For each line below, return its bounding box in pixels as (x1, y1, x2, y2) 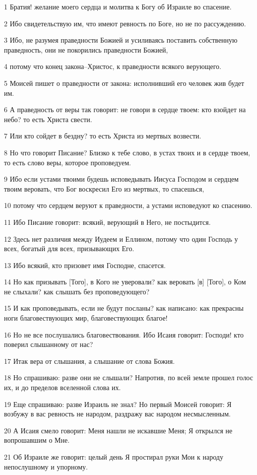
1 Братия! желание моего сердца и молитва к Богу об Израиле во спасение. (4, 1, 232, 11)
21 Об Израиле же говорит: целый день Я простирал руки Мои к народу (4, 452, 223, 462)
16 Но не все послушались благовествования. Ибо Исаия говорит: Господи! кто (4, 329, 244, 339)
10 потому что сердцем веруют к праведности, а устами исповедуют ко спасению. (4, 200, 253, 210)
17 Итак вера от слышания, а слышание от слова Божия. (4, 355, 175, 366)
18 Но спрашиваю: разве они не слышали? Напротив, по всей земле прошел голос (4, 372, 253, 383)
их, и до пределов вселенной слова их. (4, 382, 121, 393)
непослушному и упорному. (4, 461, 88, 472)
